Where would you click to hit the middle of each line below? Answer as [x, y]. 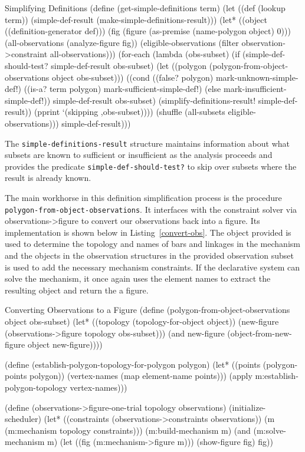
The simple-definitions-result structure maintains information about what [147, 143]
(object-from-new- [260, 333]
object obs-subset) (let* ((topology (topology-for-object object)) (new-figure [142, 321]
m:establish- [277, 376]
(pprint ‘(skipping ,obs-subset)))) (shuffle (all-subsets [129, 112]
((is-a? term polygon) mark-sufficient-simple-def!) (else [122, 89]
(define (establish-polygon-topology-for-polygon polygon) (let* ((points [133, 364]
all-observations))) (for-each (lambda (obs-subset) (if [145, 54]
